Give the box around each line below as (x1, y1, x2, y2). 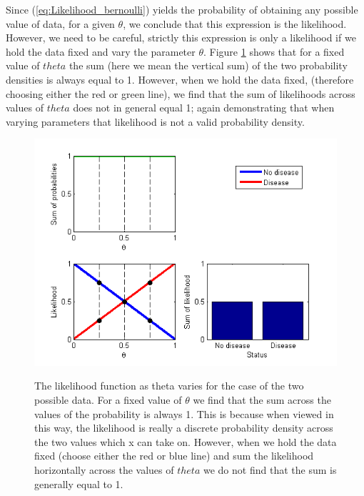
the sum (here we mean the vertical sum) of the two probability (69, 58, 348, 73)
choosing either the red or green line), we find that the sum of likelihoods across (6, 86, 355, 101)
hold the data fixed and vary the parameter (6, 44, 196, 59)
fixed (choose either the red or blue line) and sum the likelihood (34, 448, 314, 463)
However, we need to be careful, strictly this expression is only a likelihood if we (6, 30, 356, 45)
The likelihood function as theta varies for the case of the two (34, 378, 304, 393)
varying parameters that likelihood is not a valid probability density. (6, 114, 305, 129)
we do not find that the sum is (203, 462, 337, 477)
